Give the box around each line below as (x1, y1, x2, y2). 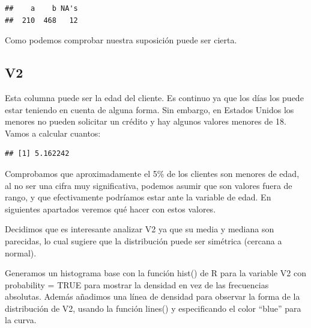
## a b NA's (5, 4, 78, 13)
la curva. (5, 314, 37, 326)
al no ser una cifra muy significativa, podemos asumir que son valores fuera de (5, 179, 292, 191)
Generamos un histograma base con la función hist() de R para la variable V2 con (5, 267, 307, 279)
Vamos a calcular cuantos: (5, 126, 101, 139)
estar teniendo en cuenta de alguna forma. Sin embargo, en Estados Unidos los (5, 103, 294, 116)
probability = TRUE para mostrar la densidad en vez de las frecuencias (5, 278, 269, 291)
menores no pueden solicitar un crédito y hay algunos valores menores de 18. (5, 115, 286, 128)
